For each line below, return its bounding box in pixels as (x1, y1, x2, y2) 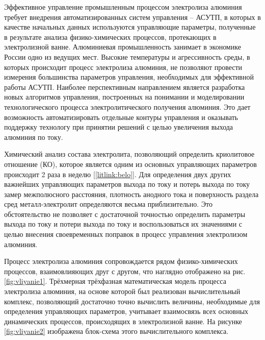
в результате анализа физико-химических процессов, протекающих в (4, 31, 217, 42)
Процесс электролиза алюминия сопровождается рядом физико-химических (4, 256, 238, 266)
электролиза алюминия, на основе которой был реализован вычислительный (4, 286, 241, 297)
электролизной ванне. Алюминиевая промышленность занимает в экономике (4, 41, 241, 52)
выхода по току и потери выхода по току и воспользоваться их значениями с (4, 218, 243, 229)
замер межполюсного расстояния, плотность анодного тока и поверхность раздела (4, 188, 259, 199)
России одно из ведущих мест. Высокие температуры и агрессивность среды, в (4, 51, 250, 62)
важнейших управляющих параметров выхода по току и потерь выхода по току (4, 179, 250, 189)
